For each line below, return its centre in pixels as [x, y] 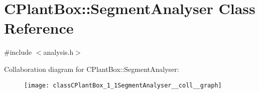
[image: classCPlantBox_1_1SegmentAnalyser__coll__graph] [123, 85]
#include [18, 52]
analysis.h [58, 52]
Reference [39, 28]
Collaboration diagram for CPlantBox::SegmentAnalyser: [92, 69]
